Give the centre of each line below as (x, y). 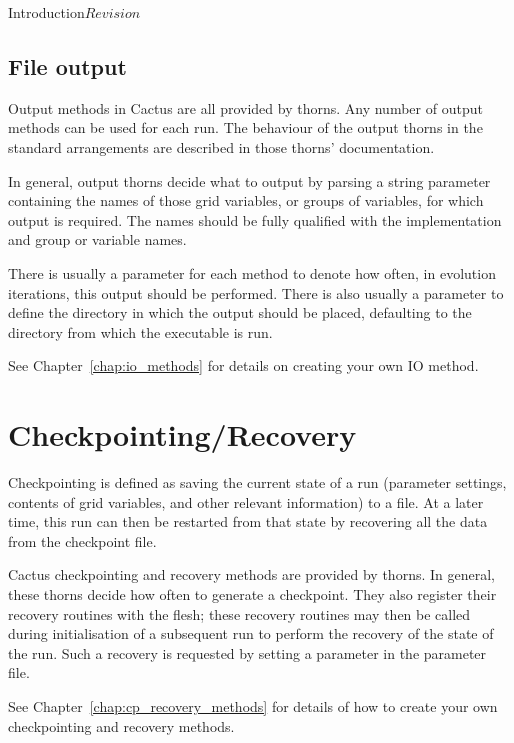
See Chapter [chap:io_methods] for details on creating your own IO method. (243, 365)
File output (67, 65)
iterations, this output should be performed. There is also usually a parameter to (256, 292)
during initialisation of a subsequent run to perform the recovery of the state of (251, 633)
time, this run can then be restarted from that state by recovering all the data (248, 521)
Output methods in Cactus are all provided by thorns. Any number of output (245, 107)
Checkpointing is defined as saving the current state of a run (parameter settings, (257, 482)
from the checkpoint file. (82, 540)
